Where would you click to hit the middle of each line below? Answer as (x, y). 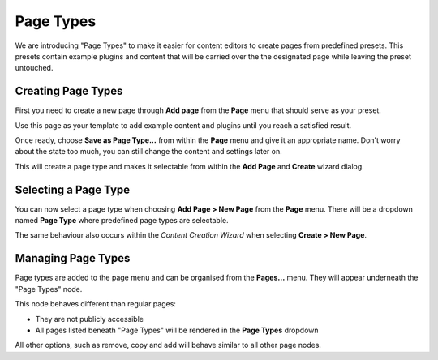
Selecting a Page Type (73, 189)
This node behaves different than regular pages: (95, 304)
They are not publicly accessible (89, 319)
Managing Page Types (73, 258)
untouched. (34, 68)
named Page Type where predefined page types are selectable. (122, 221)
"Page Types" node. (49, 289)
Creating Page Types (69, 91)
